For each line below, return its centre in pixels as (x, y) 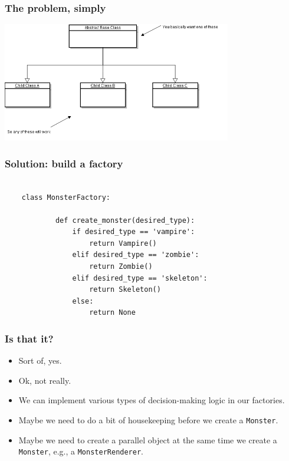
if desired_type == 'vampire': (134, 232)
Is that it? (29, 338)
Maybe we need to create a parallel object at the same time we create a (148, 439)
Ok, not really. (45, 380)
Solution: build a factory (64, 163)
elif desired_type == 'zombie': (136, 255)
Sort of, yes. (40, 360)
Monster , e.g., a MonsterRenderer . (81, 451)
